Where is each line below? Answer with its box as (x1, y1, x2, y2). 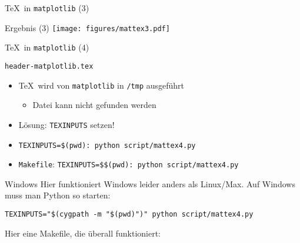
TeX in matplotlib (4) (5, 41, 89, 53)
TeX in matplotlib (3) (5, 2, 89, 14)
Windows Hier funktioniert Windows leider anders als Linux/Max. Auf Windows (5, 177, 295, 190)
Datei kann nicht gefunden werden (32, 99, 156, 111)
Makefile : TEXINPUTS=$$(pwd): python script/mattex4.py (18, 158, 239, 170)
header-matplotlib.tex (5, 62, 94, 70)
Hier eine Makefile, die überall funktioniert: (5, 227, 161, 239)
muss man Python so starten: (5, 189, 111, 201)
